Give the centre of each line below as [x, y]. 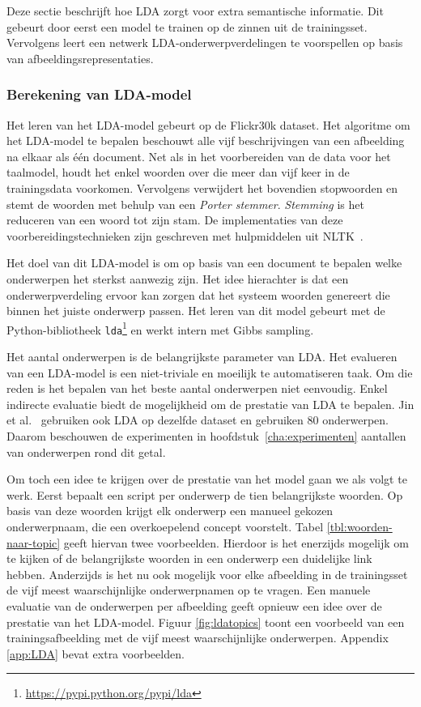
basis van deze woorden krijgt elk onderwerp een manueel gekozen [170, 511]
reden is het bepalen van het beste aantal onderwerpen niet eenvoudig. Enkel [197, 388]
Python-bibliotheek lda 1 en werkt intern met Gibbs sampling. [160, 328]
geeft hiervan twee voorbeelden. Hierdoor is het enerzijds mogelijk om [236, 542]
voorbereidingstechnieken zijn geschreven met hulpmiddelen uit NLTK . [185, 235]
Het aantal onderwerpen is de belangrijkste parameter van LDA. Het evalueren [202, 357]
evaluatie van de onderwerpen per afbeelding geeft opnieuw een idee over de [194, 605]
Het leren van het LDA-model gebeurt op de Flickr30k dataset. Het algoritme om [208, 124]
